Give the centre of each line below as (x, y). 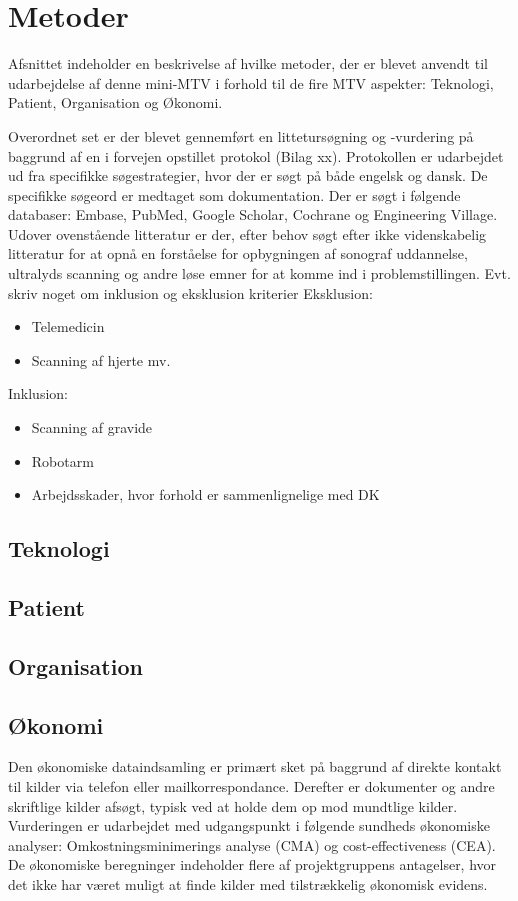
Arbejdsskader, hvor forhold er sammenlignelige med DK (205, 494)
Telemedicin (68, 326)
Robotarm (62, 460)
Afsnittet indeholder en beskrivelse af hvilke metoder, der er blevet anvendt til (248, 63)
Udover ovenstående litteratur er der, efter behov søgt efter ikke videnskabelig (247, 233)
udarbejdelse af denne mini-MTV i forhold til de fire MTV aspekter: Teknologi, (251, 82)
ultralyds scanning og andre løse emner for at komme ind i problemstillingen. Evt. (259, 273)
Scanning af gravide (92, 427)
